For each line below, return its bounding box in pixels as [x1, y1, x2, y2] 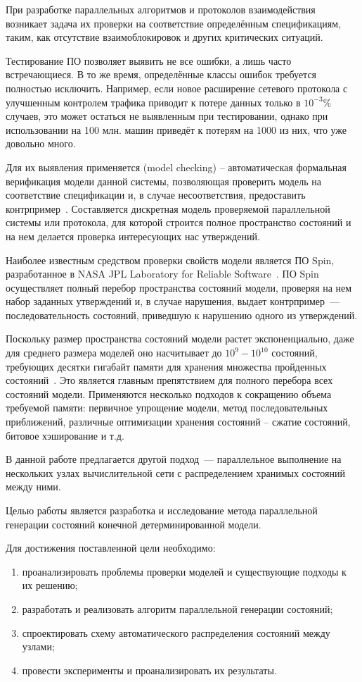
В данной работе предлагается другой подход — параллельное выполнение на [6, 452, 342, 466]
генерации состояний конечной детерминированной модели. [6, 516, 261, 531]
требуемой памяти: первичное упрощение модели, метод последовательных [6, 400, 328, 415]
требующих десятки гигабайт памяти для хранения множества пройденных [6, 359, 327, 373]
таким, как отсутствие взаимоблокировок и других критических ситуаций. [6, 30, 323, 44]
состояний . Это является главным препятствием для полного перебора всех [6, 373, 333, 387]
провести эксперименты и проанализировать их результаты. [22, 662, 277, 677]
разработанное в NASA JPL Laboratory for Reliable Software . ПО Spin [6, 266, 319, 281]
